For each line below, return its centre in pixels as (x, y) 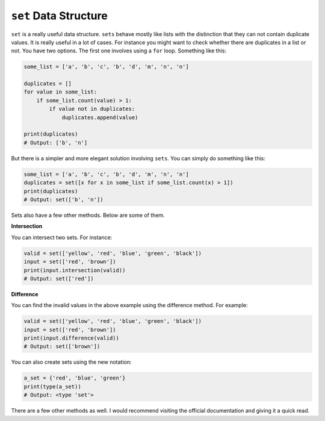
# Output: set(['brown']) (62, 347)
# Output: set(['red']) (59, 278)
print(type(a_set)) (52, 386)
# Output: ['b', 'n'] (56, 142)
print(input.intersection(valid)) (75, 270)
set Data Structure (59, 16)
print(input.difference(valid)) (72, 338)
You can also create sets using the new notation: (71, 362)
